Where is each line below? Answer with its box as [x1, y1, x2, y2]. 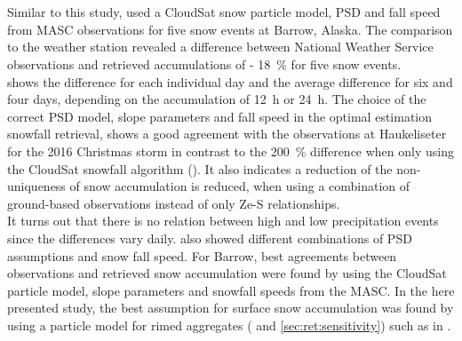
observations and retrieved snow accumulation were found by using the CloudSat [7, 264, 447, 282]
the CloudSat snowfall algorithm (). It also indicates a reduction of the [7, 159, 393, 178]
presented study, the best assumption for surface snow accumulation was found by [7, 298, 454, 317]
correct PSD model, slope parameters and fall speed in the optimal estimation [7, 107, 433, 125]
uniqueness [7, 177, 66, 195]
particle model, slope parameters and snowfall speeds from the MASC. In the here [7, 281, 455, 299]
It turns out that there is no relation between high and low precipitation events [7, 211, 439, 230]
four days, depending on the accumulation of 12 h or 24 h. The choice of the [7, 90, 426, 108]
